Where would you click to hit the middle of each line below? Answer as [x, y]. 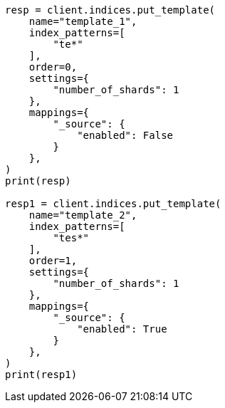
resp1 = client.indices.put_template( [113, 204]
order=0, [53, 67]
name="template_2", [83, 215]
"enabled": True [122, 329]
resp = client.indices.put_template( [110, 10]
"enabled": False [125, 135]
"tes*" [71, 238]
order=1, [53, 261]
